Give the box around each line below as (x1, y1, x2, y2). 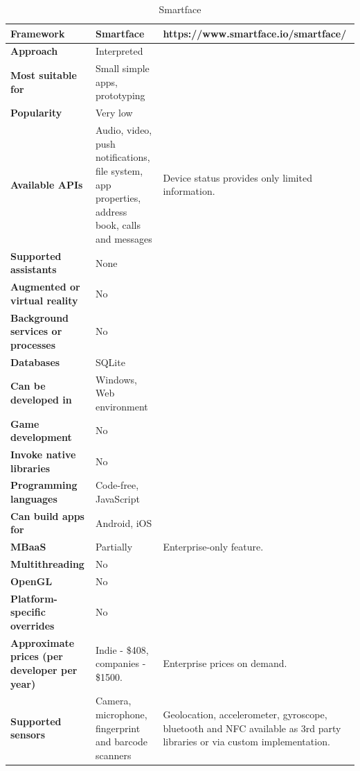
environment (95, 399, 148, 413)
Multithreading (10, 557, 84, 571)
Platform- (10, 591, 57, 605)
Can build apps (10, 508, 84, 523)
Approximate (10, 635, 75, 650)
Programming (10, 478, 78, 492)
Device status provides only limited (163, 170, 312, 184)
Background (10, 310, 69, 324)
